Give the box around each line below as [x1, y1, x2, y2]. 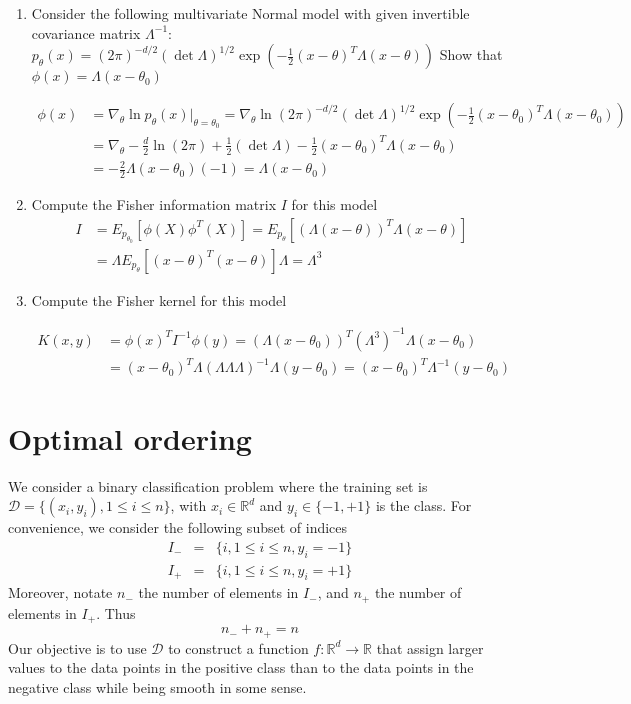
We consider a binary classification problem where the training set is [8, 475, 428, 496]
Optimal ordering [8, 417, 252, 458]
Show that [439, 44, 503, 65]
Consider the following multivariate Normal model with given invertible [31, 3, 470, 23]
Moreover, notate [8, 582, 113, 603]
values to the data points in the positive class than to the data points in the [8, 657, 474, 678]
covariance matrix [31, 22, 141, 43]
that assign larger [376, 637, 484, 658]
